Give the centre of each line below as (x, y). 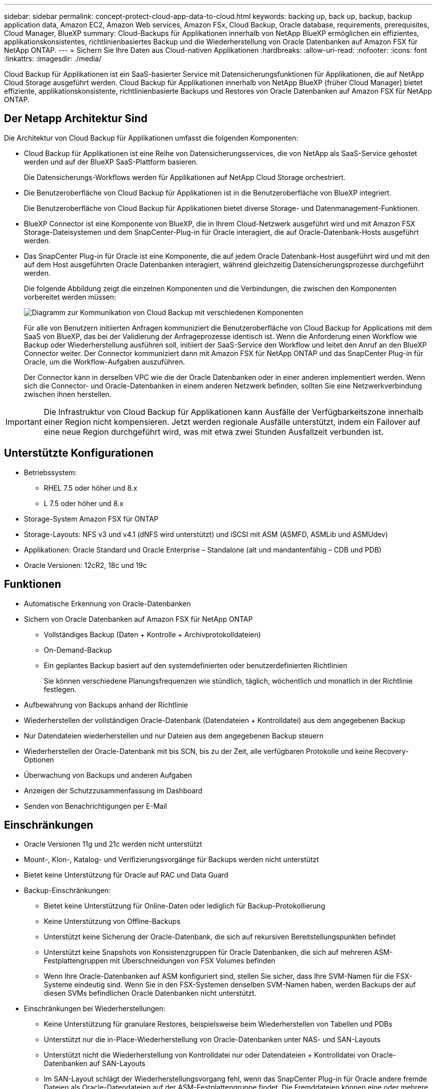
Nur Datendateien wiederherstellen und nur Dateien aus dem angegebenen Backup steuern (174, 735)
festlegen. (60, 689)
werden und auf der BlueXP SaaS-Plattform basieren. (111, 162)
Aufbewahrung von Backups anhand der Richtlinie (106, 705)
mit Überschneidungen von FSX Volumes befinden (193, 961)
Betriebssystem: (51, 472)
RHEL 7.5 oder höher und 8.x (91, 488)
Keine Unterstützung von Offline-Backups (112, 921)
